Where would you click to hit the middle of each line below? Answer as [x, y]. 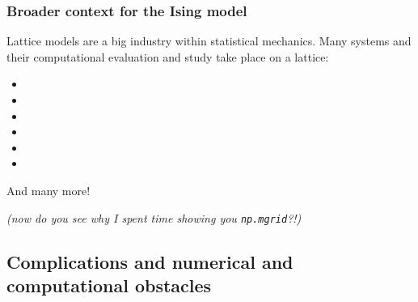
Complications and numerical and [150, 261]
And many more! [49, 190]
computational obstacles [109, 285]
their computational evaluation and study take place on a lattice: [168, 56]
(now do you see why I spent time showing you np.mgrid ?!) [154, 217]
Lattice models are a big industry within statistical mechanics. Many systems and [209, 41]
